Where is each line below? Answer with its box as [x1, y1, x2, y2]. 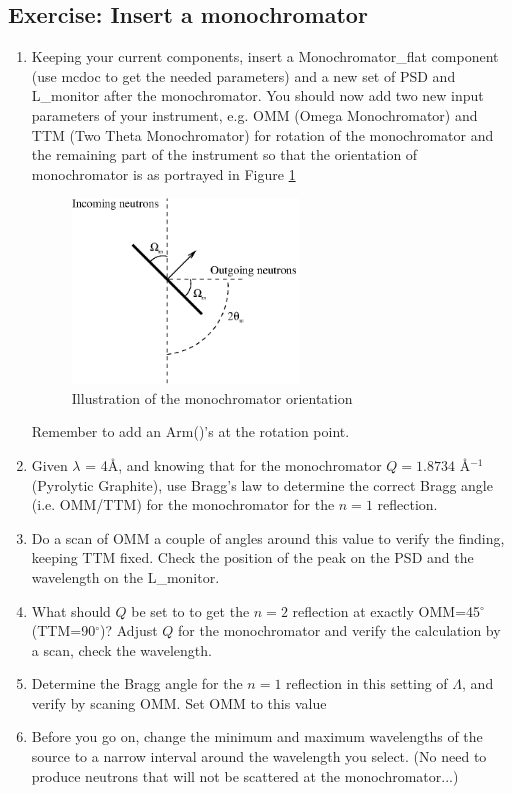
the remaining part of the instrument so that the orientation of [31, 144, 418, 165]
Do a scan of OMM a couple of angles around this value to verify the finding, [31, 527, 505, 548]
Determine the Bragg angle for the [31, 673, 243, 694]
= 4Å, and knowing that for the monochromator [85, 454, 382, 475]
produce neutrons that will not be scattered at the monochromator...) [31, 765, 459, 786]
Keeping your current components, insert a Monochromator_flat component [31, 46, 499, 67]
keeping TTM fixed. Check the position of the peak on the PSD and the [31, 547, 474, 568]
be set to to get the [131, 600, 250, 621]
